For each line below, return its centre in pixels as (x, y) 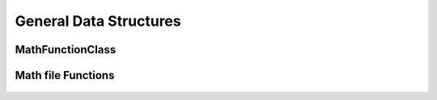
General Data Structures (98, 21)
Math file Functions (65, 75)
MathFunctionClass (66, 50)
